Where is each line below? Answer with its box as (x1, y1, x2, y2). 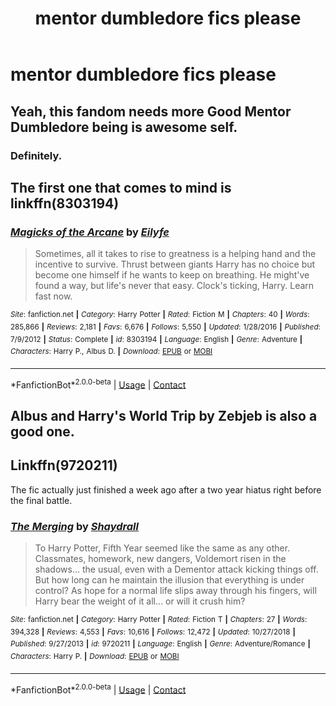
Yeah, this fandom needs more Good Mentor (10, 103, 292, 120)
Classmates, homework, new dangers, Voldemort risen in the (34, 552, 287, 564)
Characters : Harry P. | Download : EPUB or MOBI (10, 651, 180, 661)
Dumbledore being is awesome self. (10, 118, 238, 136)
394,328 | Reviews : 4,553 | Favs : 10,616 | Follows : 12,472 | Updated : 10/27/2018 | (10, 627, 296, 637)
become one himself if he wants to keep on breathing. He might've (34, 269, 310, 281)
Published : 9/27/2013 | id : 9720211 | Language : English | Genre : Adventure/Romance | (10, 639, 311, 649)
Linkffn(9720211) (10, 457, 118, 474)
